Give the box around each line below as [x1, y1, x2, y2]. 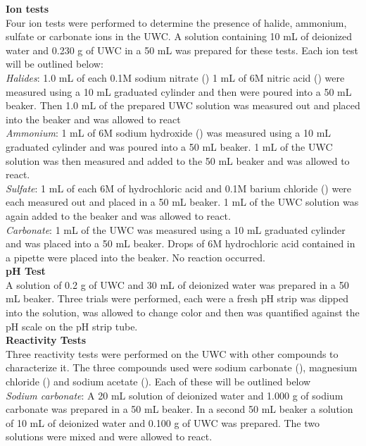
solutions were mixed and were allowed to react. [6, 429, 213, 444]
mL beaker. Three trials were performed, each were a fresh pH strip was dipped [6, 291, 348, 306]
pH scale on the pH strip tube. [6, 318, 138, 333]
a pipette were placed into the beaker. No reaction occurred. [6, 249, 265, 264]
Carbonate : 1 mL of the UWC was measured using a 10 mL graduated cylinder [6, 222, 346, 237]
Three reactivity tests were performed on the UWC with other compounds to [6, 346, 339, 361]
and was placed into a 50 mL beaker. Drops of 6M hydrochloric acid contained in [6, 236, 355, 251]
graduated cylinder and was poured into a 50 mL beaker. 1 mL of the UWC [6, 139, 333, 154]
